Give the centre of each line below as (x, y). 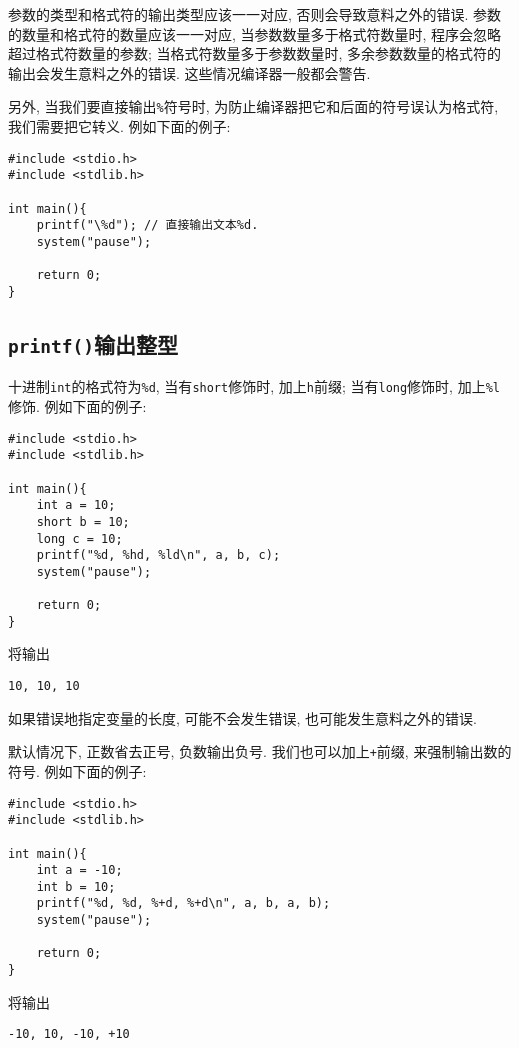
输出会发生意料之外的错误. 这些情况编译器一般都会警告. (189, 72)
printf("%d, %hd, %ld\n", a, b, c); (158, 555)
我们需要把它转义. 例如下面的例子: (119, 126)
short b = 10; (83, 521)
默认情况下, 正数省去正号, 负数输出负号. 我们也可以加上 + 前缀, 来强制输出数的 (260, 751)
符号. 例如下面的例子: (77, 770)
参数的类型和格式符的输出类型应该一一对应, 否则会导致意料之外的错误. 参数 (255, 14)
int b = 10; (76, 886)
